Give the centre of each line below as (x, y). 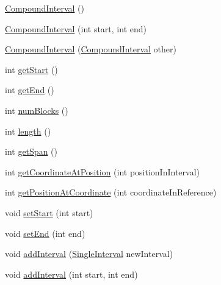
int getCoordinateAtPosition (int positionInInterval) (102, 171)
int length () (28, 131)
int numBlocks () (37, 110)
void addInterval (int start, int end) (71, 274)
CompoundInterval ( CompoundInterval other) (91, 49)
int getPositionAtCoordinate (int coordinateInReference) (111, 192)
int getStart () (31, 69)
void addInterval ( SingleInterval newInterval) (89, 254)
